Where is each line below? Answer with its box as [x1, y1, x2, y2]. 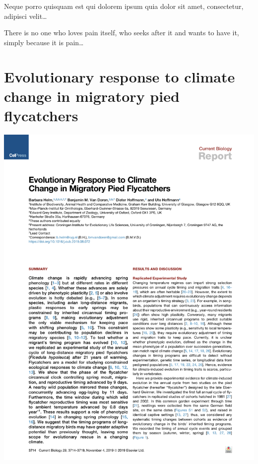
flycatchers [4, 105, 78, 125]
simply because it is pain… [4, 37, 84, 47]
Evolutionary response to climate [4, 66, 235, 86]
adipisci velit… [4, 10, 47, 21]
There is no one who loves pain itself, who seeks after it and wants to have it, [4, 27, 239, 38]
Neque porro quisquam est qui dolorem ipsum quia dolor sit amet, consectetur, [4, 1, 244, 11]
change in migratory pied [4, 85, 180, 106]
